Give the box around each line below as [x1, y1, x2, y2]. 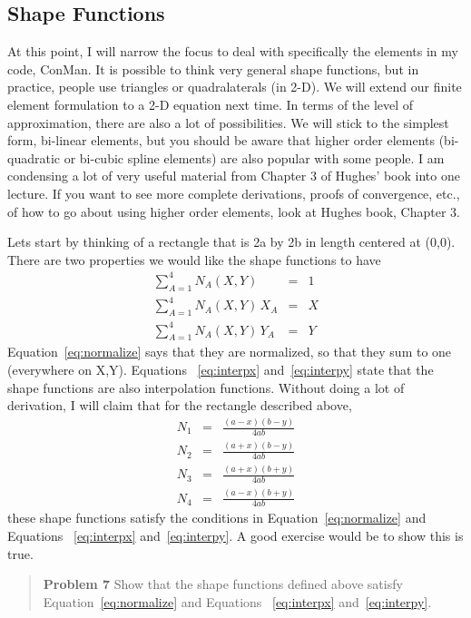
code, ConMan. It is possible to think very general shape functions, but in [7, 59, 419, 78]
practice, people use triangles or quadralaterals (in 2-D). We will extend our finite [7, 77, 462, 96]
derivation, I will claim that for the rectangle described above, [7, 396, 352, 415]
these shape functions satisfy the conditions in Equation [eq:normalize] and [7, 508, 427, 527]
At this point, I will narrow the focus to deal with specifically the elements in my [7, 42, 458, 61]
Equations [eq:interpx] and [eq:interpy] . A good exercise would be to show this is [7, 525, 464, 544]
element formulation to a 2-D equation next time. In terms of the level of [7, 94, 414, 113]
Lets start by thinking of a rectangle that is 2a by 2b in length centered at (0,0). [7, 232, 456, 251]
